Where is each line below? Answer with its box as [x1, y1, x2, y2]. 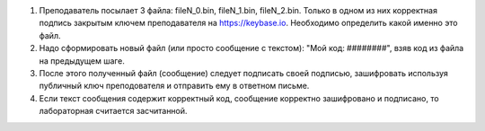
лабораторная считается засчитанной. [39, 106, 188, 117]
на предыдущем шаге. [39, 55, 125, 66]
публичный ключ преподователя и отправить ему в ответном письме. [39, 81, 310, 92]
